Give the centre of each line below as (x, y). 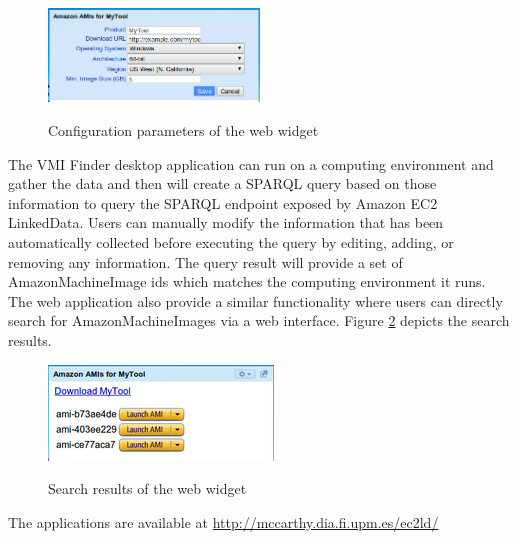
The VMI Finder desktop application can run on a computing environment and (251, 163)
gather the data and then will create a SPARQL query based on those (222, 183)
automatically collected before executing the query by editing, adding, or (231, 241)
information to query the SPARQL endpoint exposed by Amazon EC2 (223, 202)
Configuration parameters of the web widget (183, 129)
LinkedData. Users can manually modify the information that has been (226, 222)
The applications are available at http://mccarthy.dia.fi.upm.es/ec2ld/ (223, 521)
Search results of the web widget (147, 488)
